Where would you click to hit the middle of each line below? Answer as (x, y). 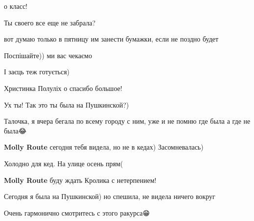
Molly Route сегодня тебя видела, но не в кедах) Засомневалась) (104, 147)
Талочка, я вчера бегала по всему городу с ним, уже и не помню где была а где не (127, 121)
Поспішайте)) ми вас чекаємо (48, 55)
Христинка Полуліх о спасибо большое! (63, 88)
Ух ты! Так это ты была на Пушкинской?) (67, 104)
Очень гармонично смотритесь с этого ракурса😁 (77, 212)
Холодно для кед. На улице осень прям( (64, 163)
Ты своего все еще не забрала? (50, 22)
